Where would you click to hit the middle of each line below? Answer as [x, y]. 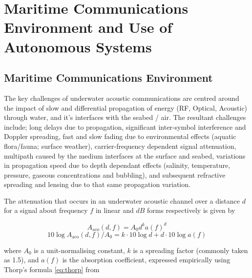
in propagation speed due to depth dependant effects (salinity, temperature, [117, 165]
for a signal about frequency [46, 210]
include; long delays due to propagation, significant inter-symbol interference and [125, 127]
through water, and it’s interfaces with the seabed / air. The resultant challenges [125, 117]
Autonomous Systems [78, 46]
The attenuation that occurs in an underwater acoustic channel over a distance [122, 200]
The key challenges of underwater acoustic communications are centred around [122, 98]
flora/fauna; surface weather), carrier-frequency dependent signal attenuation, [120, 146]
